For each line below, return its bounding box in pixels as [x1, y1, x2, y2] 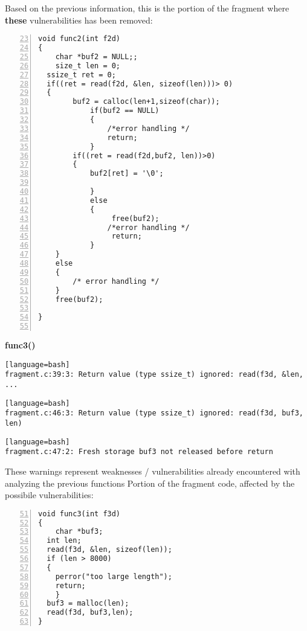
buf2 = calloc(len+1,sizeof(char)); [73, 97, 220, 106]
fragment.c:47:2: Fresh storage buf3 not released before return [5, 447, 273, 456]
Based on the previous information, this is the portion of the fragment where [5, 2, 289, 14]
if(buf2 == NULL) [89, 106, 160, 115]
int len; [47, 536, 82, 545]
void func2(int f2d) [38, 34, 121, 43]
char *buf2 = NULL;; [55, 52, 138, 61]
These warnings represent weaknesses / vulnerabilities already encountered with [5, 464, 300, 477]
